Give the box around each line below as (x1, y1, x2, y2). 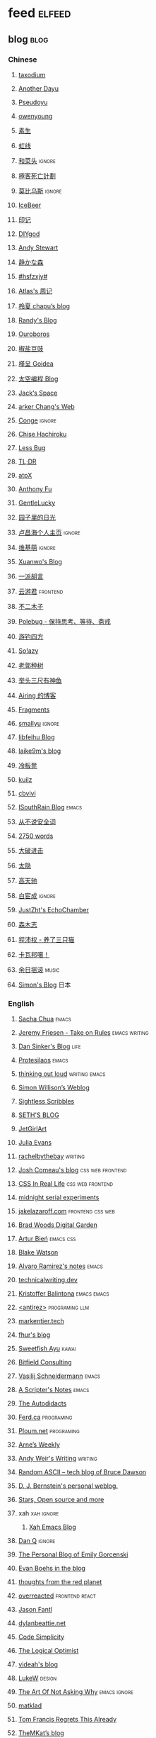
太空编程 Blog (18, 374, 59, 383)
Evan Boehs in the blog (18, 1564, 85, 1573)
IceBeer (18, 201, 42, 209)
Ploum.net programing (18, 1427, 80, 1435)
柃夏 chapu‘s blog (18, 301, 70, 310)
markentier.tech (18, 1317, 64, 1325)
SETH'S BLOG (18, 1111, 59, 1119)
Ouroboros (18, 330, 50, 338)
